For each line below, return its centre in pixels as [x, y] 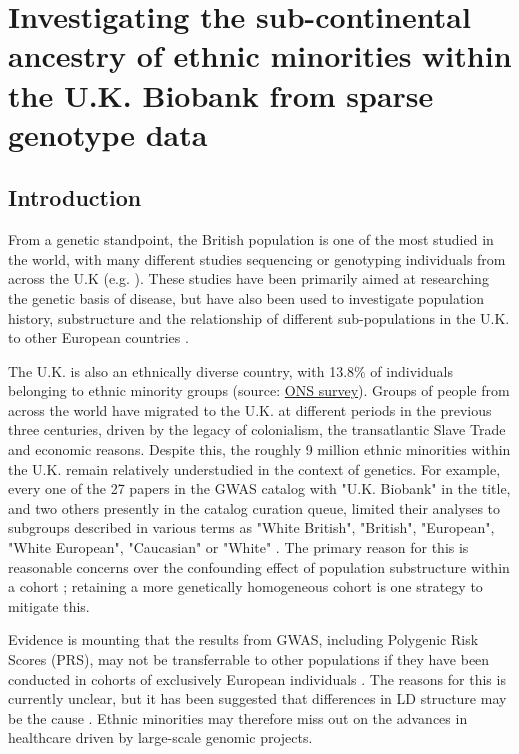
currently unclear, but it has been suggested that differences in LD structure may [257, 698]
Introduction [75, 197]
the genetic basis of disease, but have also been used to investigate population [246, 297]
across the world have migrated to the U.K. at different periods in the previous [250, 409]
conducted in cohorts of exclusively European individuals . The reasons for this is [257, 678]
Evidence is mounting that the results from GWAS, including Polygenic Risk [243, 639]
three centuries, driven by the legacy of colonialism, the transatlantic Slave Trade [257, 429]
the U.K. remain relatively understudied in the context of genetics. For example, [254, 468]
